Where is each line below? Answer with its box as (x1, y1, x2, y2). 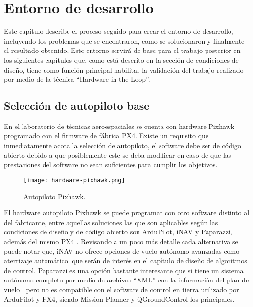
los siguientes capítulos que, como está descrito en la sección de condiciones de (4, 54, 239, 65)
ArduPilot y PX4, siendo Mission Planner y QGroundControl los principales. (4, 294, 235, 304)
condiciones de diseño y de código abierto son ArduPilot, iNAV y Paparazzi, (4, 227, 232, 237)
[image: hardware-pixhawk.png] (23, 177, 125, 184)
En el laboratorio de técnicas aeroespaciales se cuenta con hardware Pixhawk (4, 121, 235, 131)
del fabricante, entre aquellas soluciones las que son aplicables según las (4, 217, 218, 227)
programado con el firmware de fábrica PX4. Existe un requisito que (4, 130, 209, 141)
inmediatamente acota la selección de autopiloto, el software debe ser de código (4, 140, 241, 151)
